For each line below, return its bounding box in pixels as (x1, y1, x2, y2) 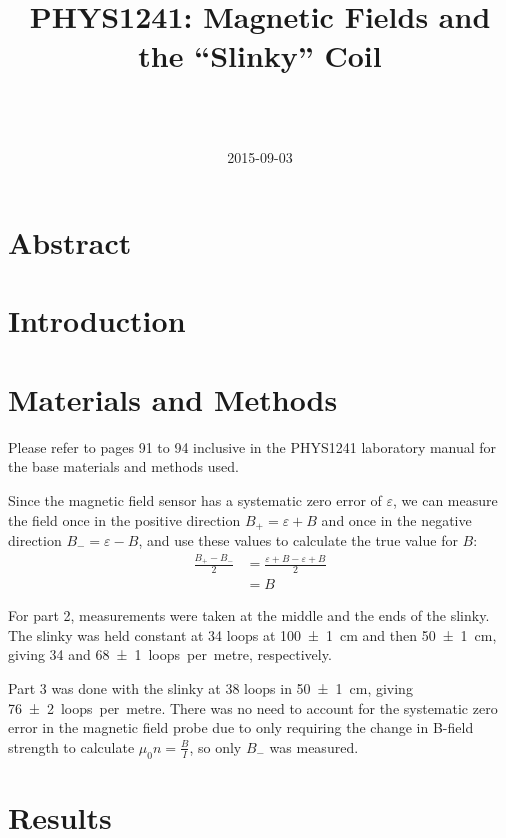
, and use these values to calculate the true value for (138, 530, 458, 551)
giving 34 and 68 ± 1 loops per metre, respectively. (8, 644, 332, 665)
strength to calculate (8, 736, 135, 757)
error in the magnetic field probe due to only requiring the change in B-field (8, 717, 474, 738)
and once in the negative (321, 509, 472, 530)
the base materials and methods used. (8, 456, 239, 477)
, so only (189, 736, 242, 757)
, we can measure (393, 489, 498, 510)
